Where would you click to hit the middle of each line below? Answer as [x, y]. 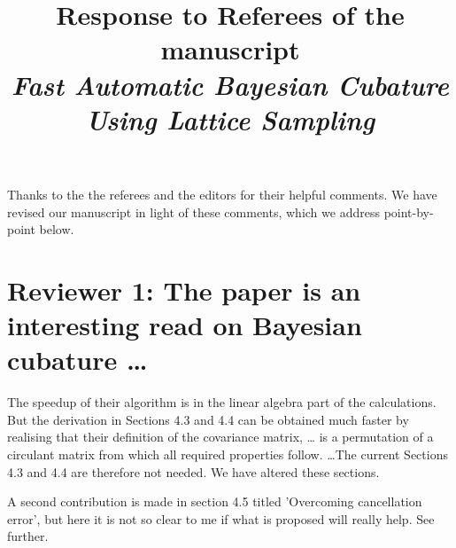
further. [28, 536]
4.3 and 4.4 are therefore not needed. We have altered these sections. [193, 471]
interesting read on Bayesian [185, 325]
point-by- [409, 211]
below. [57, 229]
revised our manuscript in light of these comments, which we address [193, 211]
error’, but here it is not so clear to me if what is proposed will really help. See [221, 518]
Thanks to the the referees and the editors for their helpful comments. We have [222, 194]
